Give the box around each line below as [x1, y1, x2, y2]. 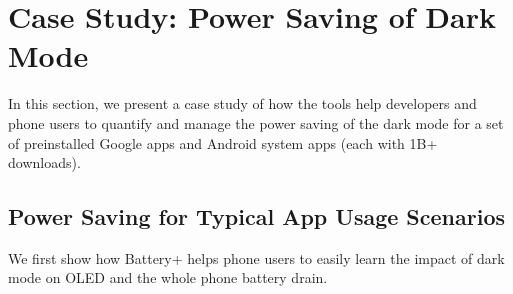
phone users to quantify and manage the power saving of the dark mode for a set [8, 112, 504, 133]
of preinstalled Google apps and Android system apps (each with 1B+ [8, 132, 438, 153]
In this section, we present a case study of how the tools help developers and [8, 93, 477, 114]
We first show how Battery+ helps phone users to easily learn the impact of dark [8, 247, 505, 268]
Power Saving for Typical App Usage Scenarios [8, 201, 506, 232]
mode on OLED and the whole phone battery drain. [8, 267, 328, 288]
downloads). [8, 152, 81, 173]
